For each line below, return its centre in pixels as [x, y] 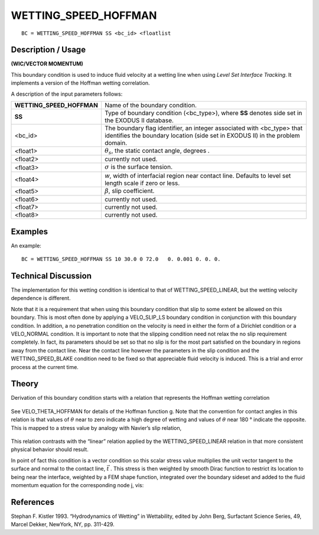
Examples [30, 231]
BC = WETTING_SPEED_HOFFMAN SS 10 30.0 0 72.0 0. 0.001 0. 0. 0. [121, 259]
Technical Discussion [51, 275]
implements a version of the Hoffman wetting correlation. [80, 83]
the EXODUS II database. [139, 120]
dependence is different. [41, 298]
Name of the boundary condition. [151, 105]
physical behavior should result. [50, 449]
